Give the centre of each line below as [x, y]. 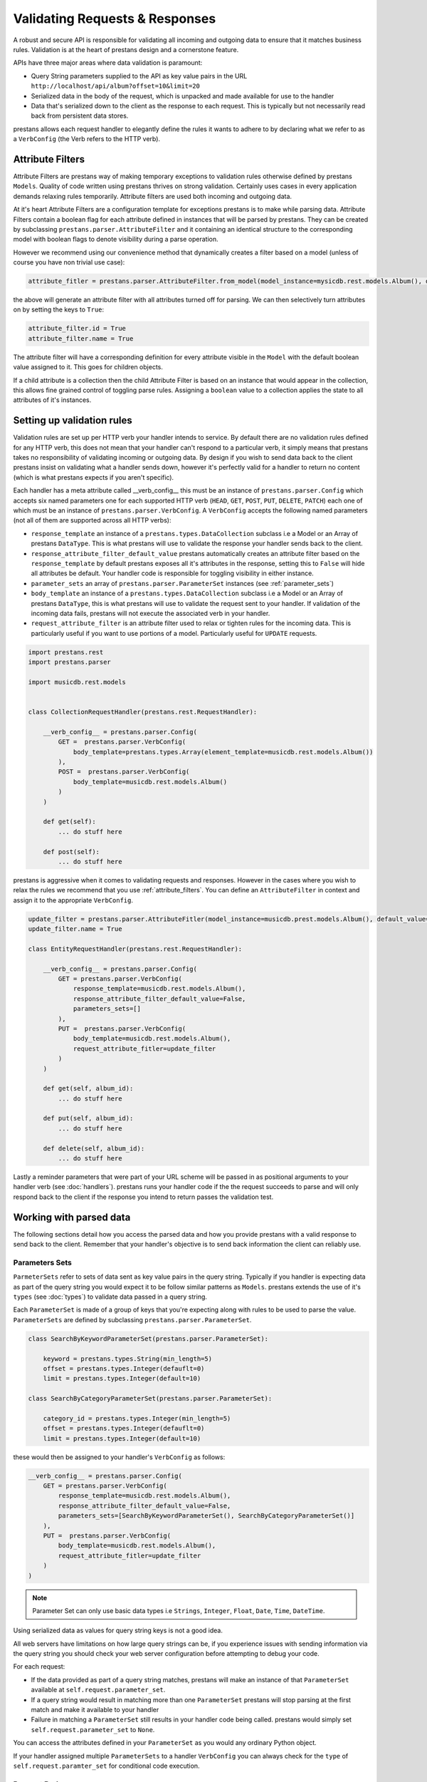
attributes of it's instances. [52, 400]
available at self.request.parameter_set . [98, 1690]
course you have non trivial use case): [69, 262]
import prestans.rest [66, 652]
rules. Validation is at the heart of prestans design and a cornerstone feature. [126, 49]
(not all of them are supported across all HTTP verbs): [92, 520]
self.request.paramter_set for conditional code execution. [106, 1766]
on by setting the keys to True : [59, 309]
